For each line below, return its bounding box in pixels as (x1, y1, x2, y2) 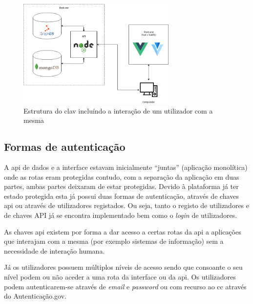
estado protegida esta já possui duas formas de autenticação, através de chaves (4, 190, 239, 201)
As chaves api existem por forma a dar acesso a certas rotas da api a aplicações (4, 226, 241, 236)
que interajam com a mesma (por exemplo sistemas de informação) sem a (4, 236, 224, 246)
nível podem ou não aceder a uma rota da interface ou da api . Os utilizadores (4, 271, 236, 281)
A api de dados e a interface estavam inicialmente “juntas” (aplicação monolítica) (4, 162, 248, 172)
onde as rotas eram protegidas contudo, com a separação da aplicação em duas (4, 171, 239, 182)
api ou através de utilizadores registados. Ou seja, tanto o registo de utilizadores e (4, 200, 249, 210)
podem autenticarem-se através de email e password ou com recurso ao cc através (4, 281, 247, 291)
